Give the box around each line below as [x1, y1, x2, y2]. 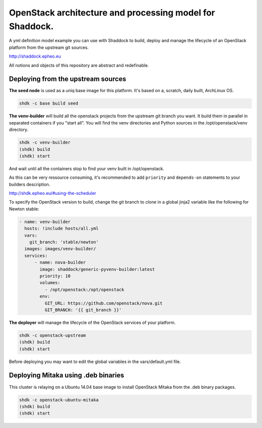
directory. [9, 127, 29, 133]
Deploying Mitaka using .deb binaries [9, 371, 124, 380]
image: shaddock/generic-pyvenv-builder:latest [39, 267, 155, 272]
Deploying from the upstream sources [9, 75, 126, 83]
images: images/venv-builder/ [24, 246, 97, 252]
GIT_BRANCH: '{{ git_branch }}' [44, 307, 122, 313]
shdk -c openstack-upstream [19, 333, 86, 338]
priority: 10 [39, 273, 71, 279]
